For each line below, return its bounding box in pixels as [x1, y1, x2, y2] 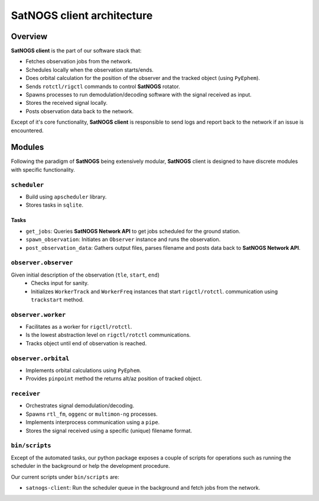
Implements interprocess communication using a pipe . [25, 419, 160, 426]
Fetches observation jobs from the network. [25, 58, 132, 65]
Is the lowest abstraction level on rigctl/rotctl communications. [25, 332, 191, 339]
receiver [11, 390, 41, 398]
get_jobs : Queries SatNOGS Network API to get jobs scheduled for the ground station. [25, 227, 240, 235]
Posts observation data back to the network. [25, 107, 134, 115]
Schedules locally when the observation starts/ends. [25, 66, 154, 73]
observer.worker [11, 311, 66, 319]
